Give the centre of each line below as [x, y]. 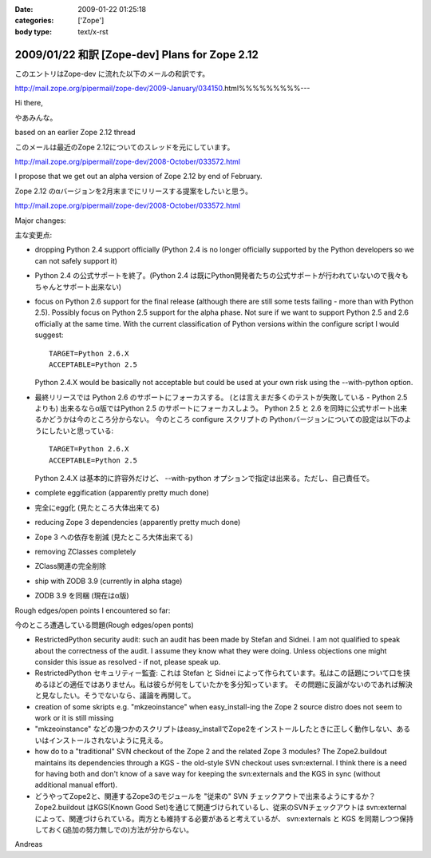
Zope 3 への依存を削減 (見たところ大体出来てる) [114, 537]
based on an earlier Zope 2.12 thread [75, 133]
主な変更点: [34, 235]
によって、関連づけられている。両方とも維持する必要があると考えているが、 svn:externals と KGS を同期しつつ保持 [224, 818]
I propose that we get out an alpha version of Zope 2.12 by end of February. [138, 177]
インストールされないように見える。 [108, 740]
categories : [34, 21]
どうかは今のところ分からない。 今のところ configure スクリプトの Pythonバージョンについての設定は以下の [226, 419]
